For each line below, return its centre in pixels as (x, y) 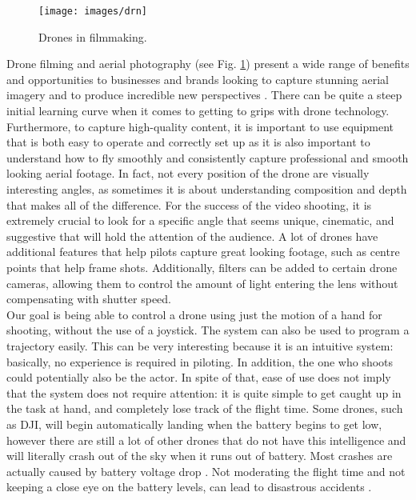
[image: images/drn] (93, 11)
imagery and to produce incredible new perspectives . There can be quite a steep (204, 95)
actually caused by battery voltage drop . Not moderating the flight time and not (206, 471)
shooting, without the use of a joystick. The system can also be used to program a (208, 330)
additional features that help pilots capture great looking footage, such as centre (203, 252)
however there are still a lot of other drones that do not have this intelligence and (206, 440)
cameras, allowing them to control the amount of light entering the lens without (202, 283)
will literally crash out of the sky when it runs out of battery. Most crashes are (200, 456)
